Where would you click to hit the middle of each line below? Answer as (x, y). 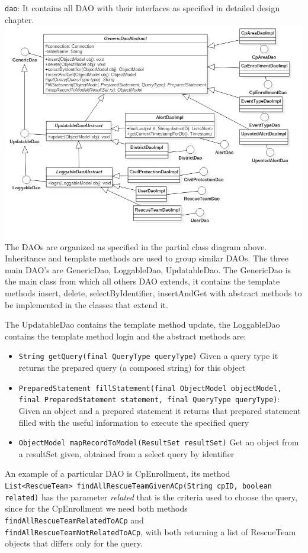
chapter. (20, 19)
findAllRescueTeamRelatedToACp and (74, 520)
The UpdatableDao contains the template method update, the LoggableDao (142, 324)
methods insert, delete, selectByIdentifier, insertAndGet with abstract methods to (153, 292)
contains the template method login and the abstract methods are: (126, 336)
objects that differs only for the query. (74, 543)
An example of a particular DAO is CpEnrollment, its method (118, 473)
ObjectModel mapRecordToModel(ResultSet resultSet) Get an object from (159, 442)
